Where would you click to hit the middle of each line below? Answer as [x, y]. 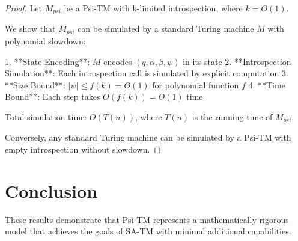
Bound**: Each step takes [53, 96]
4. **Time [267, 84]
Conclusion [51, 190]
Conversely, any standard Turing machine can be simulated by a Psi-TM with [148, 137]
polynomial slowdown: [45, 41]
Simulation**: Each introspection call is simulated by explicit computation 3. [147, 73]
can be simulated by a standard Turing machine [166, 29]
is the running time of [232, 116]
